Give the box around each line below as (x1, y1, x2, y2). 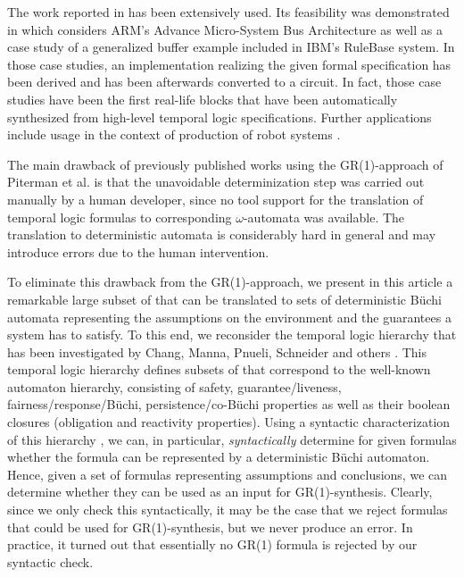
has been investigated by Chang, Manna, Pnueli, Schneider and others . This (7, 342, 427, 361)
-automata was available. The (243, 207, 405, 226)
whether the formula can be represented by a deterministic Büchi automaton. (7, 447, 430, 466)
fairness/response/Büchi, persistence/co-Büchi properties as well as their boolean (7, 395, 451, 414)
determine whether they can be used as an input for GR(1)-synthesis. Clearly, (7, 482, 433, 501)
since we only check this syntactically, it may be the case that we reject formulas (7, 500, 448, 519)
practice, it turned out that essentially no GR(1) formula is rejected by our (7, 535, 418, 554)
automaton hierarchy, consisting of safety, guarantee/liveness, (7, 377, 342, 396)
